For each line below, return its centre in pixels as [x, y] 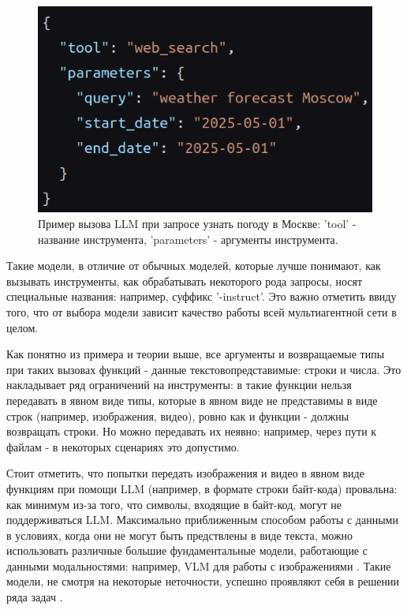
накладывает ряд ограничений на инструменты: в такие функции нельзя [179, 385]
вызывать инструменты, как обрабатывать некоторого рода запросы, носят [185, 281]
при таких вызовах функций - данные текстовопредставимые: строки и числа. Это [204, 369]
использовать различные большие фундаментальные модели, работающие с [187, 550]
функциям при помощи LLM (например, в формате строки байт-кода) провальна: [202, 488]
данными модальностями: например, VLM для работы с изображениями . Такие [199, 565]
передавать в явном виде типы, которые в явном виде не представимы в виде [192, 400]
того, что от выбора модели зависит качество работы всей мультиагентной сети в [202, 311]
